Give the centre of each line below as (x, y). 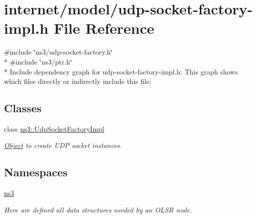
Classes (23, 108)
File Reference (104, 28)
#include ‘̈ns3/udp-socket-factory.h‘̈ (58, 52)
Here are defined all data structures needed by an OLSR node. (98, 209)
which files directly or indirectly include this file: (78, 81)
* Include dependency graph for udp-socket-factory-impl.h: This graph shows (121, 71)
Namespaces (36, 172)
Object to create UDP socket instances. (63, 145)
